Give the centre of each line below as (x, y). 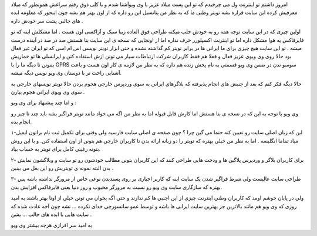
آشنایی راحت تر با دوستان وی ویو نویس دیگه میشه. (66, 73)
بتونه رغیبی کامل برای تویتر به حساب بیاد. (56, 149)
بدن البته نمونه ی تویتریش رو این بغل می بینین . (62, 168)
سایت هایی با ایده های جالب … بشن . (51, 214)
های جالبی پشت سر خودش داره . (47, 21)
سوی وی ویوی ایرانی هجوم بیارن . (48, 92)
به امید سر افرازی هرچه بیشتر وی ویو (51, 225)
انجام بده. (21, 122)
